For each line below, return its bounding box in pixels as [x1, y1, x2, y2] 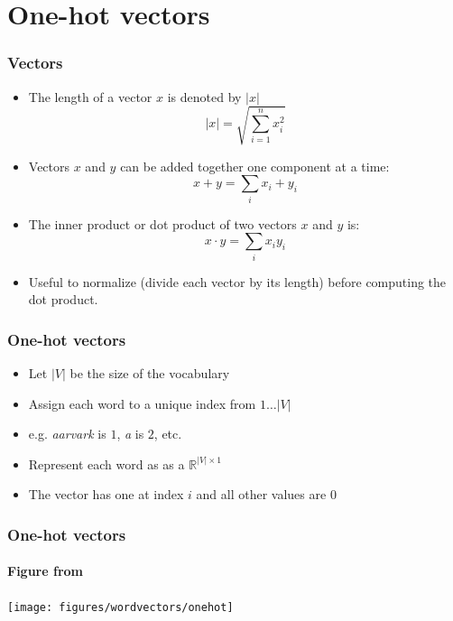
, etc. [153, 424, 182, 443]
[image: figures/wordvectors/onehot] [7, 600, 234, 614]
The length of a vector [28, 87, 153, 106]
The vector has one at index [28, 485, 184, 504]
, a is [116, 424, 144, 443]
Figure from [7, 561, 83, 580]
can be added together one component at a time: [120, 156, 390, 175]
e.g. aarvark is [28, 424, 106, 443]
